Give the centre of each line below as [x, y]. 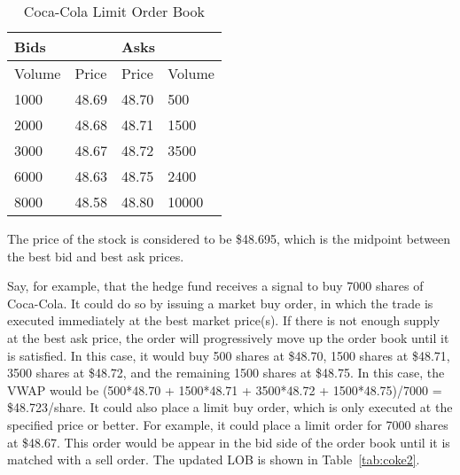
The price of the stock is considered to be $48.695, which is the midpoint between [229, 238]
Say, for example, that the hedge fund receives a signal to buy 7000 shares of [215, 286]
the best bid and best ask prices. [96, 256]
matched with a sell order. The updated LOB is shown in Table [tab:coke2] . [214, 459]
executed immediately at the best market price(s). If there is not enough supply [224, 320]
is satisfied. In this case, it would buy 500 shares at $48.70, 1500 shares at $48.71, [229, 355]
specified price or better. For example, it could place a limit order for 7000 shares [228, 424]
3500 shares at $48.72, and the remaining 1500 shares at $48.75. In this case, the [226, 373]
